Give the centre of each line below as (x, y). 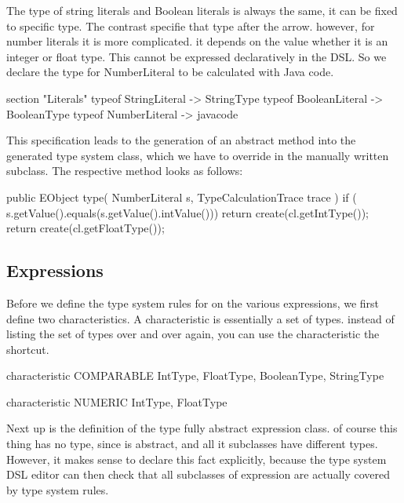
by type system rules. (58, 489)
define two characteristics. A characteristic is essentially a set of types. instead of (200, 318)
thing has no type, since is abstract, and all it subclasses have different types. (192, 444)
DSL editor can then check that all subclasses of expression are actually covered (198, 474)
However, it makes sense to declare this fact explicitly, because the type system (197, 459)
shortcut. (28, 349)
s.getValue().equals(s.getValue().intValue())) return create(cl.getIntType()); (188, 212)
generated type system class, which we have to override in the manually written (198, 155)
